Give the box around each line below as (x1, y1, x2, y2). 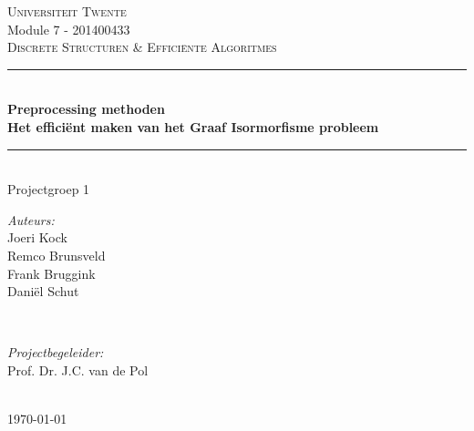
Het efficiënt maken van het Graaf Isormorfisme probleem (7, 117, 379, 136)
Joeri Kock (7, 228, 67, 247)
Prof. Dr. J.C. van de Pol (7, 360, 149, 379)
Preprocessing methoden (7, 99, 165, 118)
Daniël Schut (7, 282, 79, 301)
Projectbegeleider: (7, 343, 104, 362)
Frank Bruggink (7, 263, 96, 282)
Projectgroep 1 (7, 180, 90, 199)
